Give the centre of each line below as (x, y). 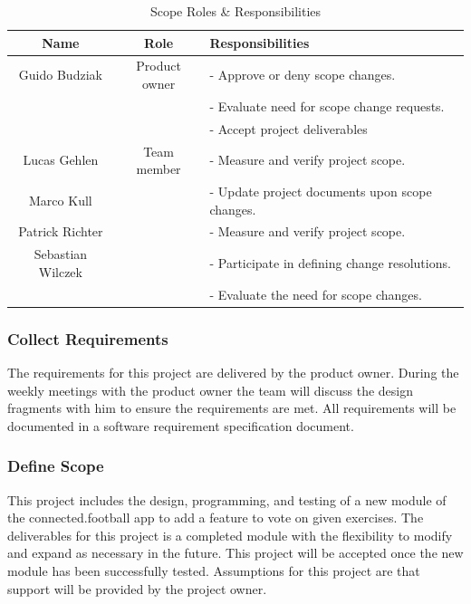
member (159, 169)
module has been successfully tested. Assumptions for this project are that (214, 570)
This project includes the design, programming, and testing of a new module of (227, 499)
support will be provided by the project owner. (137, 588)
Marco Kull (61, 200)
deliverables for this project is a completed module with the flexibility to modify (230, 535)
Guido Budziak (60, 75)
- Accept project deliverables (288, 128)
